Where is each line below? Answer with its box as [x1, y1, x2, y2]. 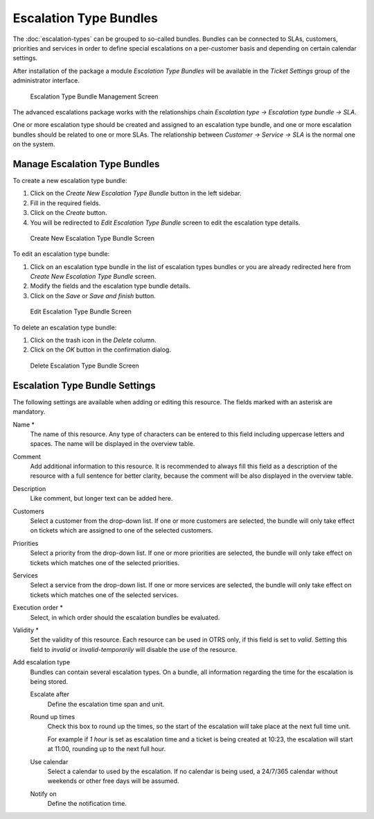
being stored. [30, 677, 69, 686]
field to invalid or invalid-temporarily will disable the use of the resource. [30, 645, 238, 653]
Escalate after [30, 690, 70, 698]
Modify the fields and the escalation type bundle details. [30, 282, 190, 291]
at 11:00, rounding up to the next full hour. [47, 745, 166, 753]
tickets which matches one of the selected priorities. [30, 558, 180, 567]
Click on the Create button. [30, 209, 107, 217]
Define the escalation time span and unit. [47, 700, 165, 708]
